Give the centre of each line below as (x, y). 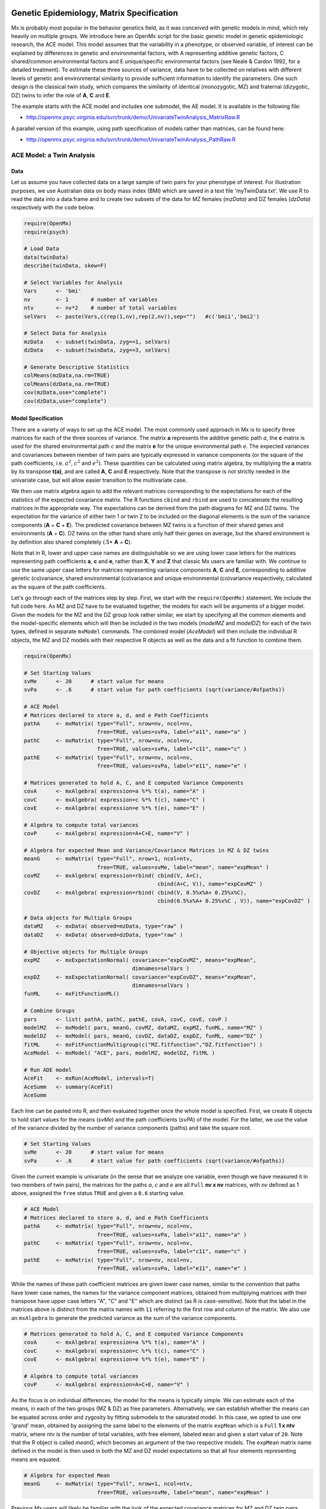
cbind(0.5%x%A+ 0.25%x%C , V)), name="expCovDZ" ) (234, 901)
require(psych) (46, 232)
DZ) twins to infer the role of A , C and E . (61, 95)
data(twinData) (46, 257)
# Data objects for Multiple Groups (78, 918)
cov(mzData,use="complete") (65, 393)
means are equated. (36, 1459)
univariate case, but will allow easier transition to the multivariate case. (99, 480)
